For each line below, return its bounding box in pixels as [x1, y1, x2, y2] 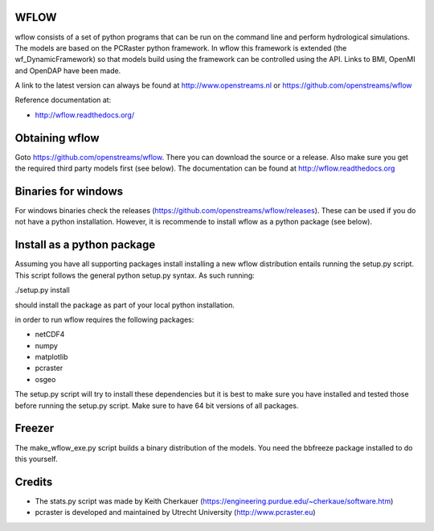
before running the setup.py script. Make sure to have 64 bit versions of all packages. [14, 401, 299, 410]
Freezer [14, 422, 55, 435]
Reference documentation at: [14, 95, 112, 105]
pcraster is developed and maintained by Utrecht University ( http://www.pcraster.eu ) [35, 508, 317, 517]
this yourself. [14, 454, 58, 463]
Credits [14, 475, 53, 488]
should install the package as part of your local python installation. [14, 300, 235, 310]
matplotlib [35, 352, 68, 362]
